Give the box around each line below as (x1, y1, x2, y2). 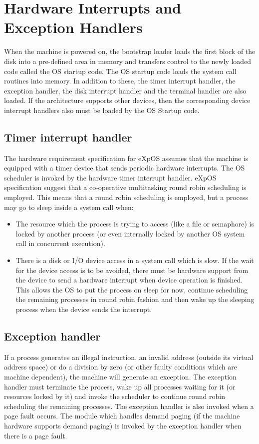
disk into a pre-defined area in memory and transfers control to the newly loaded (4, 55, 252, 66)
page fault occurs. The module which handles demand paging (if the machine (4, 410, 240, 421)
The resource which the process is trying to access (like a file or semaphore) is (15, 218, 254, 229)
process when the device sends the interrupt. (15, 303, 152, 314)
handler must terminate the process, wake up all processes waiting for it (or (4, 381, 236, 391)
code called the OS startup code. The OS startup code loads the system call (4, 65, 237, 76)
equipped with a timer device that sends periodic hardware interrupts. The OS (4, 162, 245, 173)
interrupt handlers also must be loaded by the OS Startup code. (4, 104, 200, 115)
